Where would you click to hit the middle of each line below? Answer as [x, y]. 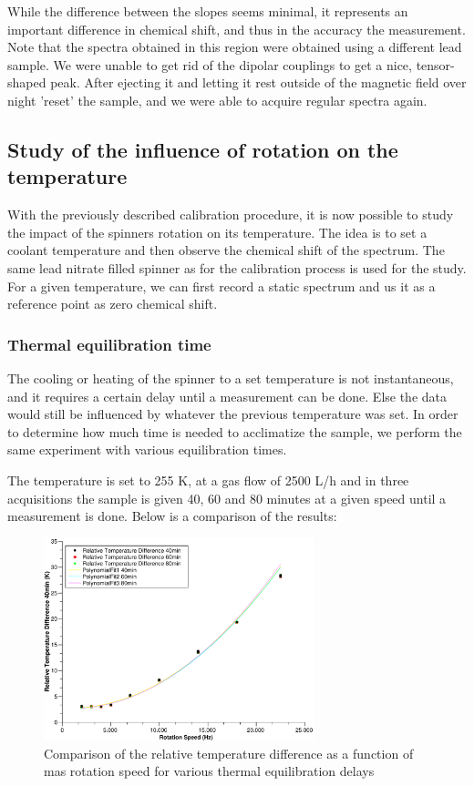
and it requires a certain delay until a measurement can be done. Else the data [227, 396]
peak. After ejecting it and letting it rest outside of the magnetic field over [258, 82]
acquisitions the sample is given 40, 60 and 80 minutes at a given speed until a [227, 498]
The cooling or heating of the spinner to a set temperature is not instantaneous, [231, 378]
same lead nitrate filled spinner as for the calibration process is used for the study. [237, 267]
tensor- [435, 64]
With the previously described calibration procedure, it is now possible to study [231, 214]
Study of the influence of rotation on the [203, 149]
